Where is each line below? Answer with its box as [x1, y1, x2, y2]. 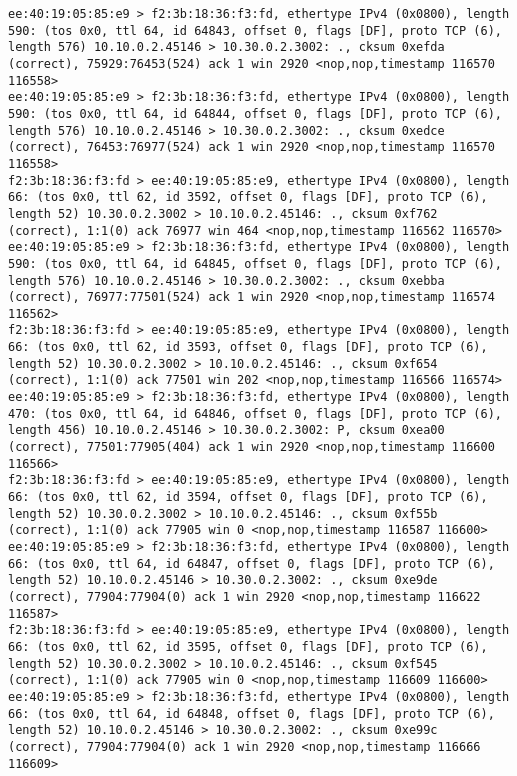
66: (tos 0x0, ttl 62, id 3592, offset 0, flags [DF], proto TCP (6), [8, 190, 488, 205]
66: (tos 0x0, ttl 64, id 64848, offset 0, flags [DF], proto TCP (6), [8, 706, 495, 721]
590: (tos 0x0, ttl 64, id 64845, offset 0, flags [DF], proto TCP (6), [8, 256, 502, 271]
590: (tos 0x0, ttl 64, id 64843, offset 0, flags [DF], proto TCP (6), [8, 23, 502, 38]
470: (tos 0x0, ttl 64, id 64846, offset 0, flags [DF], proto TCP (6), [8, 406, 502, 421]
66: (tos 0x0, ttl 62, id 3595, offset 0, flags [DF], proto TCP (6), [8, 639, 488, 654]
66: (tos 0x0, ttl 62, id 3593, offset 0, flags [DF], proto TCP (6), [8, 340, 488, 355]
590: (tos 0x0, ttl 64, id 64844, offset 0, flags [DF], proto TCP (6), [8, 106, 502, 121]
